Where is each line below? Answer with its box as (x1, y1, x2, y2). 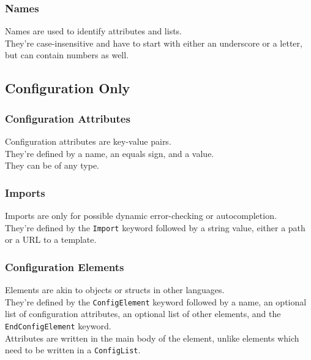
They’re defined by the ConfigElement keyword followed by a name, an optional (5, 295, 307, 308)
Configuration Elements (5, 259, 124, 274)
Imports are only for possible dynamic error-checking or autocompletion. (5, 209, 277, 221)
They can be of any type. (5, 159, 99, 172)
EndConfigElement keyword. (5, 319, 111, 332)
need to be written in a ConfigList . (5, 343, 141, 356)
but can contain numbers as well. (5, 48, 129, 61)
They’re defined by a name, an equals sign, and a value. (5, 147, 214, 159)
